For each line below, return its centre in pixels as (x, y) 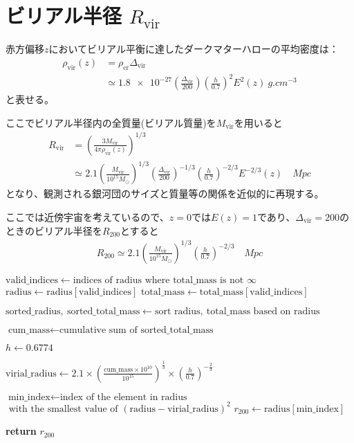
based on (272, 312)
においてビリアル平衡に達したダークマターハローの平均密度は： (194, 49)
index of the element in (109, 397)
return (21, 431)
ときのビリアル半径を (54, 230)
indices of (93, 280)
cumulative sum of (98, 331)
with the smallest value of (63, 409)
